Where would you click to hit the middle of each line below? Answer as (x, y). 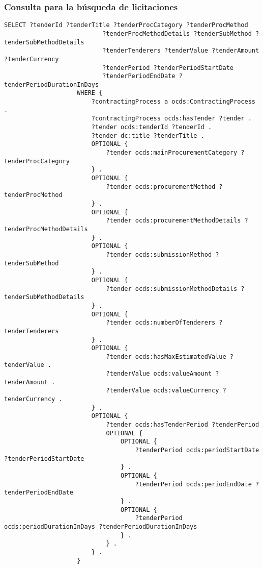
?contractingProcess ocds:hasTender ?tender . (171, 119)
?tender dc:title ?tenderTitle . (148, 135)
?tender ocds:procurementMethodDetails (173, 221)
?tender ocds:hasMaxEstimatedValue (166, 356)
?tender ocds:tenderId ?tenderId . (152, 127)
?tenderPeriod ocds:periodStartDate (197, 450)
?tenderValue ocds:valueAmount (159, 374)
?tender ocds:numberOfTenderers (161, 323)
